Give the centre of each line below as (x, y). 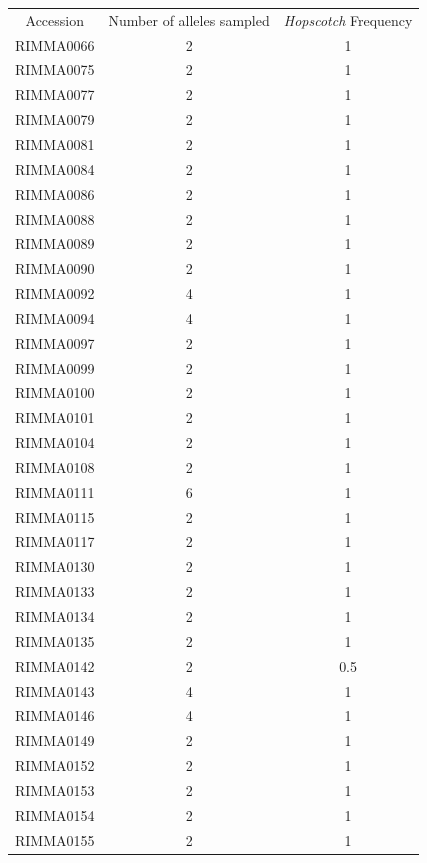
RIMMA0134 (55, 616)
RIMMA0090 (55, 268)
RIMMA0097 (55, 342)
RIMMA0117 (55, 541)
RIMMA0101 (55, 417)
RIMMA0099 (55, 367)
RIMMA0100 (55, 392)
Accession (54, 19)
